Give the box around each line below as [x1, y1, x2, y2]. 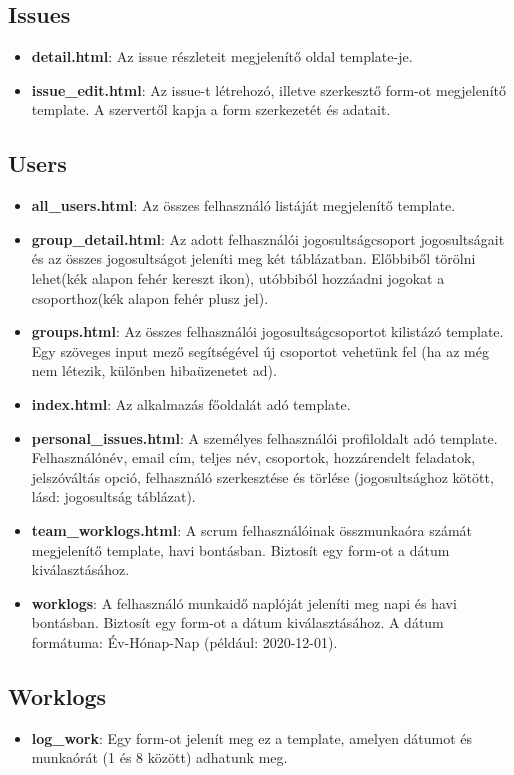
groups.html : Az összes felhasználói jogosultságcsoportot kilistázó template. [31, 321, 504, 342]
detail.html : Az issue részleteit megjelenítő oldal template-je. [31, 46, 413, 67]
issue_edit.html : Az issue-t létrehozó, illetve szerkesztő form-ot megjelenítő [31, 79, 506, 100]
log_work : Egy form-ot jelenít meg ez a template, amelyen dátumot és [31, 727, 473, 748]
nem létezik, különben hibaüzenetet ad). [31, 360, 277, 381]
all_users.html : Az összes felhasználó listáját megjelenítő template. [31, 195, 456, 216]
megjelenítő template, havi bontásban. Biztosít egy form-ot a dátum [31, 539, 450, 560]
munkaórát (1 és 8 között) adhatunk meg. [31, 747, 288, 768]
